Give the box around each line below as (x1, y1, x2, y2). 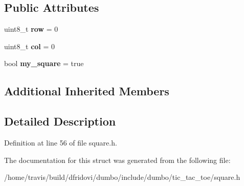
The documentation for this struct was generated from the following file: (4, 154, 231, 165)
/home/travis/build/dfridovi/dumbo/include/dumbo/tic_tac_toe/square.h (4, 172, 240, 182)
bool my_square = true (4, 58, 84, 69)
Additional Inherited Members (4, 83, 169, 99)
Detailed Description (4, 113, 116, 129)
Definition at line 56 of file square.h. (4, 137, 117, 148)
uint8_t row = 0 (4, 24, 58, 34)
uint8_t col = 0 (4, 40, 55, 51)
